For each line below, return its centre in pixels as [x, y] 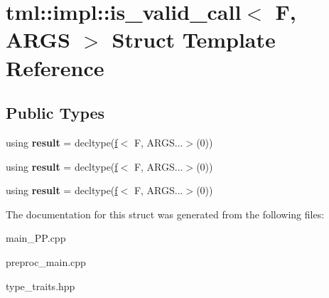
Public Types [55, 113]
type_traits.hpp [41, 286]
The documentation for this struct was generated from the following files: [165, 214]
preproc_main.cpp [46, 261]
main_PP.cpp [36, 238]
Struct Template [194, 39]
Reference [55, 67]
